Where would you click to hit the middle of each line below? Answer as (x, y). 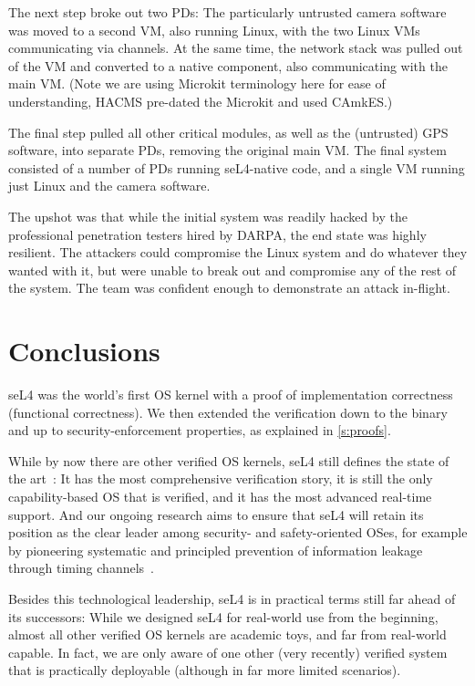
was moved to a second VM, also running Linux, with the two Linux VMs (214, 30)
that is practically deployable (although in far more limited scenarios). (205, 670)
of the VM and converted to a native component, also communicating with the (228, 65)
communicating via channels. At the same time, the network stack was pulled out (236, 48)
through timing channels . (81, 568)
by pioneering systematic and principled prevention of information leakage (216, 550)
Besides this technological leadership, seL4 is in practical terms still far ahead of (232, 598)
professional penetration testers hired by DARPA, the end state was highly (217, 234)
